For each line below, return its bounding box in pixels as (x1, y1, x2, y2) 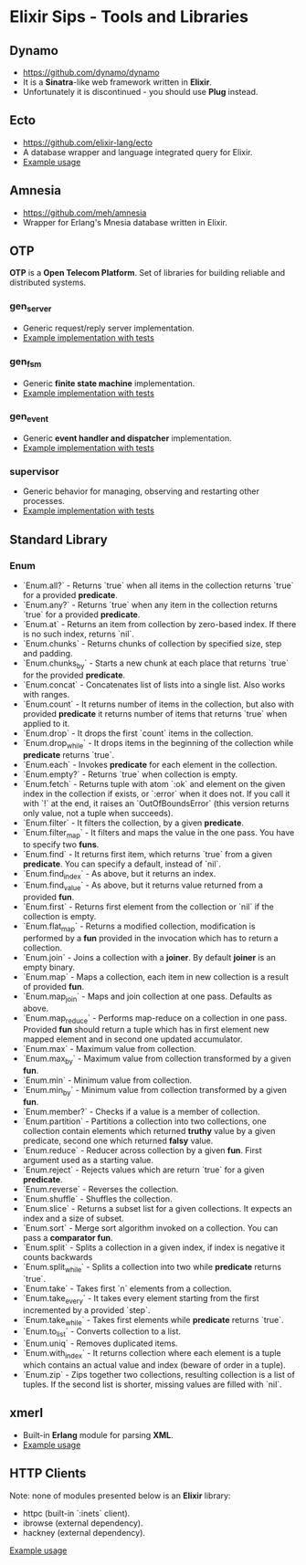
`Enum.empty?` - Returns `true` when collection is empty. (22, 769, 238, 780)
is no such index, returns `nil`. (22, 628, 134, 640)
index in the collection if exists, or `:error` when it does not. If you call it (22, 788, 290, 799)
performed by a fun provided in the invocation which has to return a (22, 932, 279, 943)
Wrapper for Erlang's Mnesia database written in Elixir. (22, 216, 228, 227)
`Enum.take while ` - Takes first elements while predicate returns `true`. (22, 1314, 285, 1328)
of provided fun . (22, 981, 85, 992)
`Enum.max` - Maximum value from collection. (22, 1044, 196, 1055)
